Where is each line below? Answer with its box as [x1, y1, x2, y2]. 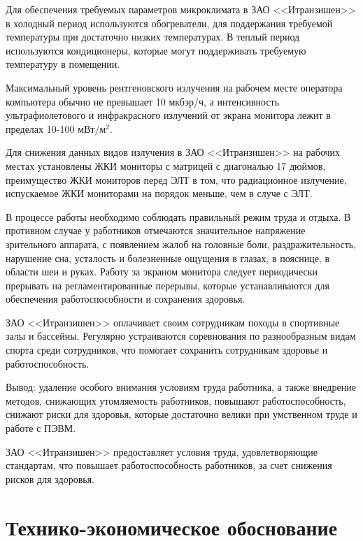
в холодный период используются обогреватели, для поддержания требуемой [6, 15, 333, 30]
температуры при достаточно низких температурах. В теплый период [6, 29, 300, 44]
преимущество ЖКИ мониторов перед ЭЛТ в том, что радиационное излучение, [6, 172, 347, 187]
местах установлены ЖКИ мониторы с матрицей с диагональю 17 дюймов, [6, 158, 326, 173]
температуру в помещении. [6, 57, 120, 71]
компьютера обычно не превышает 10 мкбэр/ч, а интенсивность [6, 94, 280, 108]
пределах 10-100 [6, 121, 75, 136]
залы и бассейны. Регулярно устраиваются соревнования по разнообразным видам [6, 329, 356, 343]
